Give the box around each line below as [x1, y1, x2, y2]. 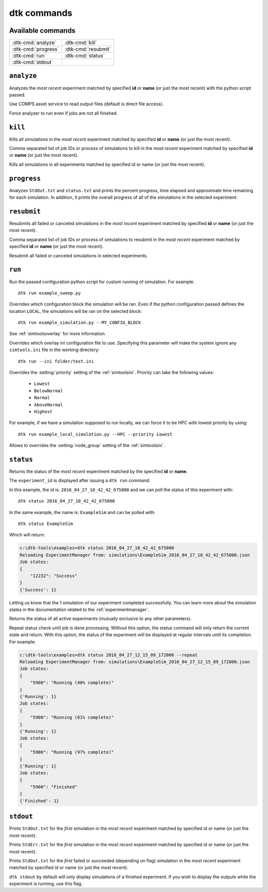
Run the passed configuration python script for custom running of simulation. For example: [9, 279, 195, 285]
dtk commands [9, 7, 73, 18]
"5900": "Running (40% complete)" [30, 680, 114, 685]
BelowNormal [34, 388, 63, 393]
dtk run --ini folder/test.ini [18, 358, 94, 364]
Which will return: [9, 532, 46, 538]
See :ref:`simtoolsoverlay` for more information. [9, 331, 106, 337]
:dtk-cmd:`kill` [65, 39, 97, 46]
